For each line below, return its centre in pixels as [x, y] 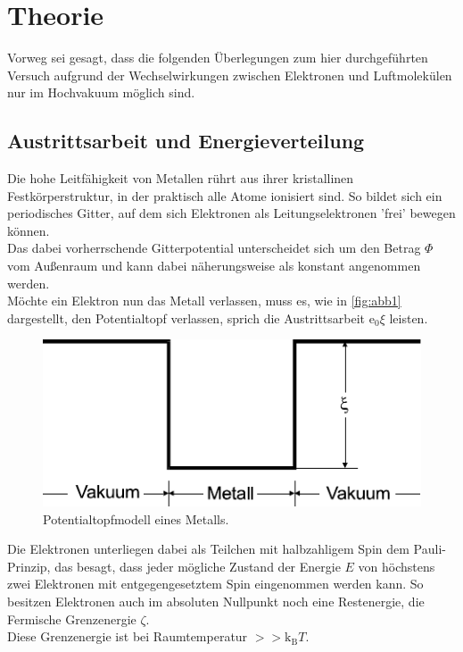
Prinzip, [29, 566]
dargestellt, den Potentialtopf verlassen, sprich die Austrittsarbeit [186, 318]
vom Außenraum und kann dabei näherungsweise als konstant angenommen [214, 266]
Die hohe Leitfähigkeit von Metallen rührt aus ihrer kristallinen [181, 178]
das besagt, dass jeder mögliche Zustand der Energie [198, 566]
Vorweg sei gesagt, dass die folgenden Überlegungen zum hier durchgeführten [218, 58]
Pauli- [430, 549]
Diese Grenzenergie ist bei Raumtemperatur [128, 636]
